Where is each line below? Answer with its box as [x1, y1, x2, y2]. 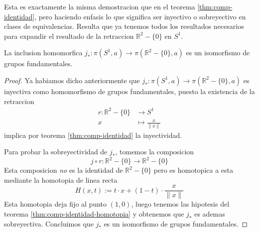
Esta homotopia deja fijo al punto [4, 199, 107, 209]
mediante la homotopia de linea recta [4, 174, 118, 185]
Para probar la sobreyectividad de [4, 146, 108, 157]
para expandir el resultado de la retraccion [4, 30, 134, 41]
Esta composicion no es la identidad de [4, 165, 123, 175]
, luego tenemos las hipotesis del [131, 199, 230, 209]
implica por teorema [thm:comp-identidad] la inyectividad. [4, 129, 182, 140]
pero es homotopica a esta [153, 165, 233, 175]
